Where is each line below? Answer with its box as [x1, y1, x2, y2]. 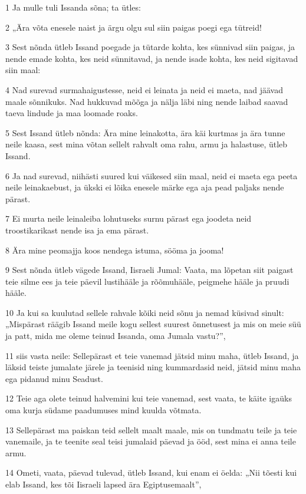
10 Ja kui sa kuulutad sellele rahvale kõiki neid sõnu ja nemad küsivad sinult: [5, 306, 284, 318]
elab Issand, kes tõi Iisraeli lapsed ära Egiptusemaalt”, [5, 478, 202, 490]
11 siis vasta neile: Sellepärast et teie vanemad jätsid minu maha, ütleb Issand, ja [5, 349, 299, 361]
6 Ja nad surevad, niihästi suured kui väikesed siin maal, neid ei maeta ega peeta [5, 169, 298, 182]
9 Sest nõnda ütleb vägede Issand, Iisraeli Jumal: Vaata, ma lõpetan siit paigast [5, 264, 294, 276]
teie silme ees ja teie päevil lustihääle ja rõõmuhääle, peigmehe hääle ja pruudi [5, 275, 289, 287]
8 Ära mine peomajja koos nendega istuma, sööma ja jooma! [5, 243, 224, 256]
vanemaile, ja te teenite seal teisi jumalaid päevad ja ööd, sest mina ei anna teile [5, 435, 296, 447]
